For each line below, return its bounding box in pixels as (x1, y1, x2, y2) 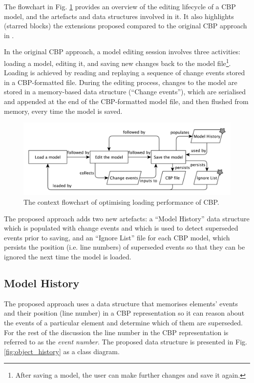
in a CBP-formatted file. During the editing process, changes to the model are (4, 77, 237, 87)
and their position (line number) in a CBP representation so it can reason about (4, 308, 245, 318)
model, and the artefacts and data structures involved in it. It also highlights (4, 11, 234, 21)
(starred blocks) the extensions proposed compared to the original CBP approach (4, 21, 247, 31)
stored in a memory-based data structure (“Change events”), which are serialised (4, 86, 246, 97)
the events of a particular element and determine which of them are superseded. (4, 317, 243, 327)
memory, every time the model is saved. (4, 106, 123, 116)
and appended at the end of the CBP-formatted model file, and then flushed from (4, 96, 249, 106)
